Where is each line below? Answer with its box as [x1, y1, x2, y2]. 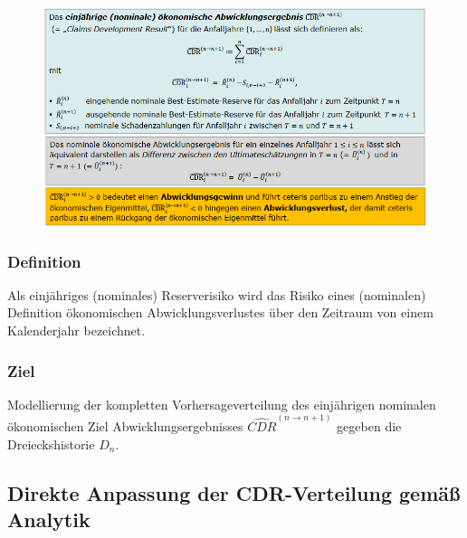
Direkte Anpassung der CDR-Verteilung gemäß [7, 478, 461, 506]
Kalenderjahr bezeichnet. [7, 320, 146, 339]
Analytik [7, 505, 91, 533]
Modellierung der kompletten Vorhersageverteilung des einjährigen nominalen [7, 394, 436, 413]
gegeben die [337, 417, 402, 436]
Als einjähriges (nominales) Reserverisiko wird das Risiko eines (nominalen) [7, 285, 426, 304]
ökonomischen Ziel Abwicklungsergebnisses [7, 417, 243, 436]
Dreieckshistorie [7, 434, 95, 453]
